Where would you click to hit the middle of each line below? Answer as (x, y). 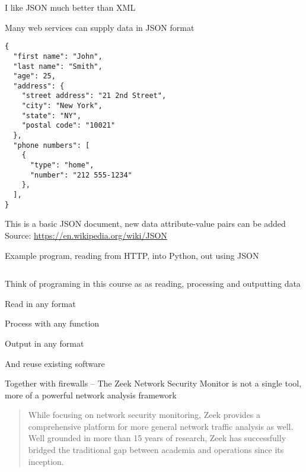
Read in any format (40, 303)
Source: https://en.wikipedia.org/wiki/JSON (86, 235)
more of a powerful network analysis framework (91, 395)
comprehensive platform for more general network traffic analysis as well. (161, 426)
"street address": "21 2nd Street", (94, 96)
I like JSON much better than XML (70, 7)
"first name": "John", (58, 56)
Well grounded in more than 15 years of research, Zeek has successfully (157, 438)
